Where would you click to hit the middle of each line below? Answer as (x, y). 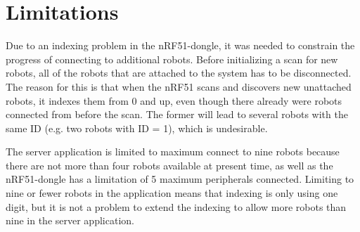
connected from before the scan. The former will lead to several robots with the (177, 114)
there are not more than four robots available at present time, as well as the (169, 165)
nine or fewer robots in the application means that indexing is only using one (172, 193)
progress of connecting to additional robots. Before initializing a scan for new (172, 59)
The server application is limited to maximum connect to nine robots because (173, 152)
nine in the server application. (70, 220)
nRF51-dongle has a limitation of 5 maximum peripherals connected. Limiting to (180, 179)
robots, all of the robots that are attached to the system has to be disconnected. (179, 73)
